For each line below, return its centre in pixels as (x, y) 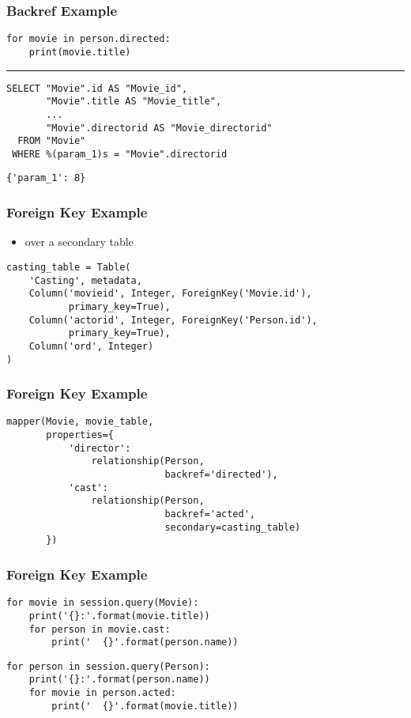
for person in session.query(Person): (108, 666)
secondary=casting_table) (233, 527)
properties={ (80, 435)
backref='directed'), (221, 475)
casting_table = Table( (69, 267)
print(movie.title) (80, 52)
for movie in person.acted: (102, 693)
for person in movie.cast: (100, 629)
